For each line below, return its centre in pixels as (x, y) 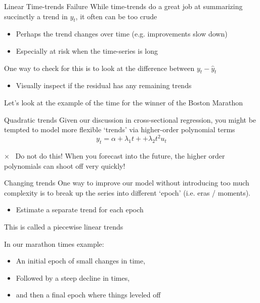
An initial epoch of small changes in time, (81, 261)
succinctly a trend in (36, 16)
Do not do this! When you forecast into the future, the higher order (120, 156)
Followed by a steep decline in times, (73, 277)
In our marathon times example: (54, 243)
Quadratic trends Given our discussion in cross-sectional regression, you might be (130, 119)
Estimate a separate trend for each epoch (80, 210)
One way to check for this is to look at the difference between (99, 68)
